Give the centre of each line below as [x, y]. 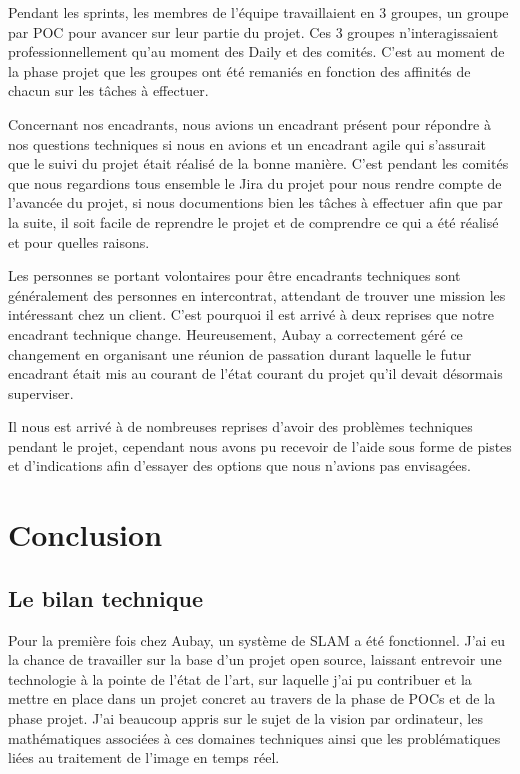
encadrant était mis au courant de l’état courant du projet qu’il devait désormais [255, 373]
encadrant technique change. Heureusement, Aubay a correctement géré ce [235, 333]
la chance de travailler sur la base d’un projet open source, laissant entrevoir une [255, 659]
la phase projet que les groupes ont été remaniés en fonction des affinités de [239, 70]
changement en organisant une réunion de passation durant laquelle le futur [240, 353]
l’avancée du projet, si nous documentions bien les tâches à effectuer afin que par [255, 202]
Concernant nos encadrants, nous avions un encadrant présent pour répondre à [249, 123]
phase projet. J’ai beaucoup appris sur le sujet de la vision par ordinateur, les [245, 718]
